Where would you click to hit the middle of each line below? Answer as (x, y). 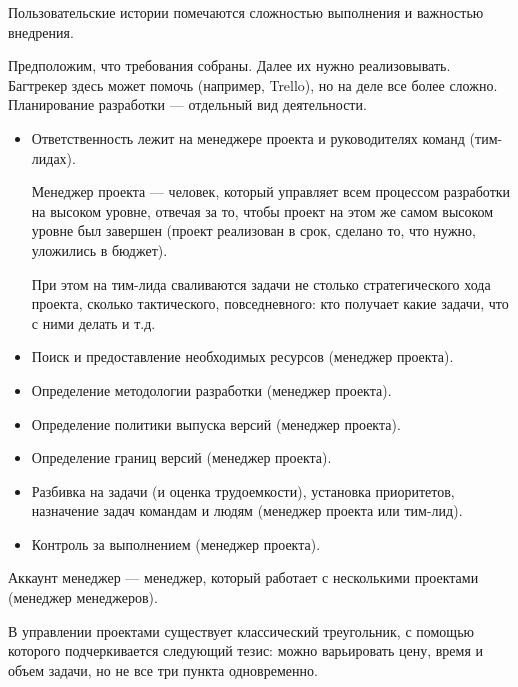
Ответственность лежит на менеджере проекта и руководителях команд (248, 137)
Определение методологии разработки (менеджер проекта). (211, 389)
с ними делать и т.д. (93, 322)
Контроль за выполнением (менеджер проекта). (176, 543)
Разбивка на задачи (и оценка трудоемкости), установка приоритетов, (243, 490)
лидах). (53, 157)
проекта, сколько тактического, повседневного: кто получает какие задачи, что (270, 303)
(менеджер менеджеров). (83, 597)
